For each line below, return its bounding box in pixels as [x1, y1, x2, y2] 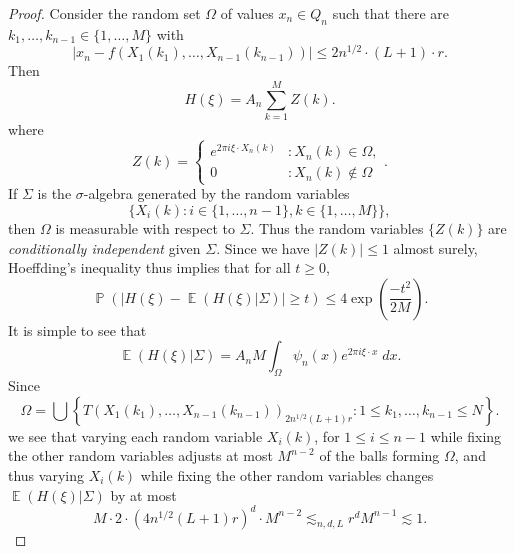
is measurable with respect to [55, 218, 235, 239]
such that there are [332, 3, 450, 23]
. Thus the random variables [250, 218, 424, 239]
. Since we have [216, 237, 310, 258]
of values [220, 3, 274, 23]
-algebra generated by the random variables [83, 183, 350, 204]
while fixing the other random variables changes [140, 464, 434, 485]
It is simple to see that [8, 319, 147, 340]
